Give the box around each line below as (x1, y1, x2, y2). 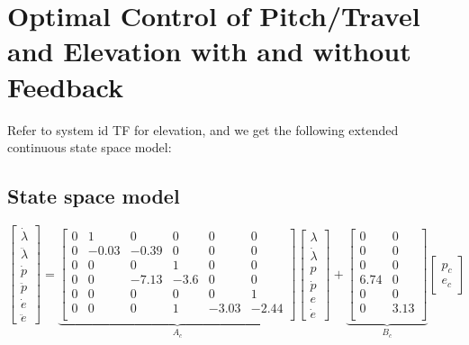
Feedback (7, 68, 123, 104)
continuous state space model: (7, 138, 172, 157)
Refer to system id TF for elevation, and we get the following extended (7, 120, 399, 139)
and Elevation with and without (7, 32, 411, 69)
